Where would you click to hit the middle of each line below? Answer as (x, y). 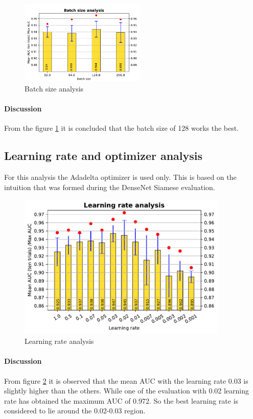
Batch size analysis (54, 88)
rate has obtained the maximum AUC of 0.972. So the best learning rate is (121, 400)
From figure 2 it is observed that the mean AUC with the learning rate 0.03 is (126, 380)
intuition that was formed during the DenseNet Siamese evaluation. (110, 187)
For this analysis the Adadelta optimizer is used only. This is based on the (120, 177)
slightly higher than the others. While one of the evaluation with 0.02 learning (127, 391)
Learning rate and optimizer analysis (103, 156)
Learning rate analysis (59, 341)
